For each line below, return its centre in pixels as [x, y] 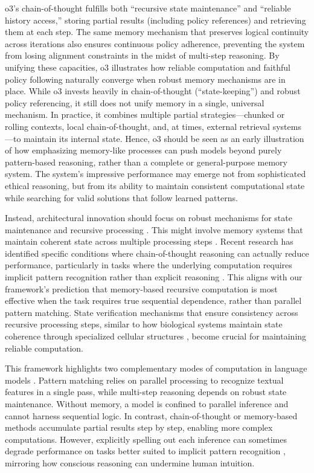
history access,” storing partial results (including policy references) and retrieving [155, 20]
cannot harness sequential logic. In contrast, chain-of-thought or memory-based [151, 415]
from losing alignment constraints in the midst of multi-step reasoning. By [142, 55]
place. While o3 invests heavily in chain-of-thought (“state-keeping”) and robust [153, 91]
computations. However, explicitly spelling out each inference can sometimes [146, 439]
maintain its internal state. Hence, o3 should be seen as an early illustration [164, 138]
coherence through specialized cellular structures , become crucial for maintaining [156, 336]
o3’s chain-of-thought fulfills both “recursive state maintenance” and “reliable [148, 8]
